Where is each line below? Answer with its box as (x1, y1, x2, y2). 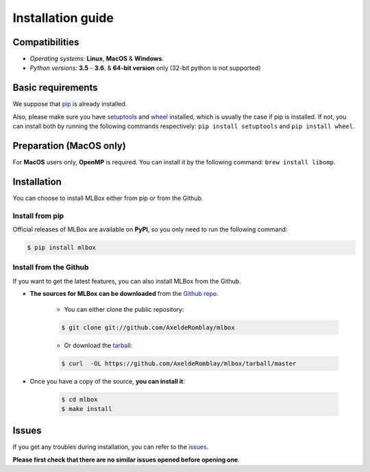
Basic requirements (12, 82, 99, 94)
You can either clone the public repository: (64, 305, 184, 313)
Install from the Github (12, 262, 89, 272)
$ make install (61, 405, 112, 412)
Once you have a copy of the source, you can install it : (29, 377, 185, 385)
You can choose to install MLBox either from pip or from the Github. (12, 194, 203, 202)
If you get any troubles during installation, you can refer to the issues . (12, 443, 209, 451)
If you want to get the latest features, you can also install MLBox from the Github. (12, 277, 241, 285)
